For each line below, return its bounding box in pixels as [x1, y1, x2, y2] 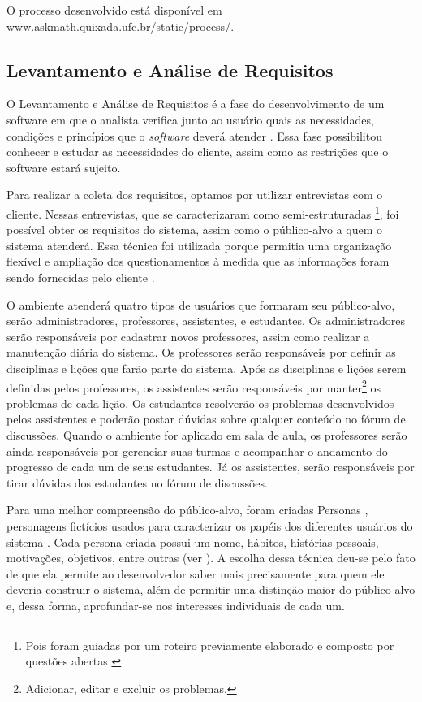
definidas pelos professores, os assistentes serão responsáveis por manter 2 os [6, 376, 381, 396]
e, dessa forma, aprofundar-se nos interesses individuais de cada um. [6, 596, 345, 613]
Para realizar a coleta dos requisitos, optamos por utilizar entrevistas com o [6, 186, 383, 203]
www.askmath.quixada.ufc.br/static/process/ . [6, 17, 235, 34]
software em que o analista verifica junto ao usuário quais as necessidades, [6, 110, 374, 128]
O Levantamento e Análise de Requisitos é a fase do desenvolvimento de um [6, 95, 385, 112]
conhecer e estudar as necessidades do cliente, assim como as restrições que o [6, 143, 389, 160]
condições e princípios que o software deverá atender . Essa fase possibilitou [6, 127, 382, 144]
